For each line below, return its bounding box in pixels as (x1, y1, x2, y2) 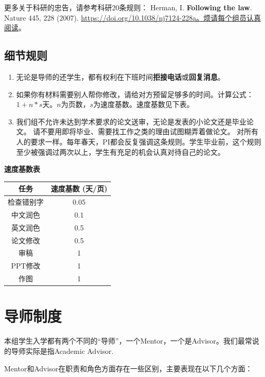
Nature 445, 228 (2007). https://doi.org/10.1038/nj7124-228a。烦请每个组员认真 (4, 12, 261, 23)
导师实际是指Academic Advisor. (11, 345, 113, 356)
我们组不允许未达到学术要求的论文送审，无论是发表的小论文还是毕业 (16, 116, 247, 127)
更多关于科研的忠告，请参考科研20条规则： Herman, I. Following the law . (4, 2, 252, 12)
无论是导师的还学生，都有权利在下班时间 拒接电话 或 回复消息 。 (16, 71, 225, 82)
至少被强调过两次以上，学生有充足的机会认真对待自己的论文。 (16, 146, 225, 157)
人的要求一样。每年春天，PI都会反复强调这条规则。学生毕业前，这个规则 (16, 136, 261, 147)
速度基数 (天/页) (51, 183, 107, 194)
